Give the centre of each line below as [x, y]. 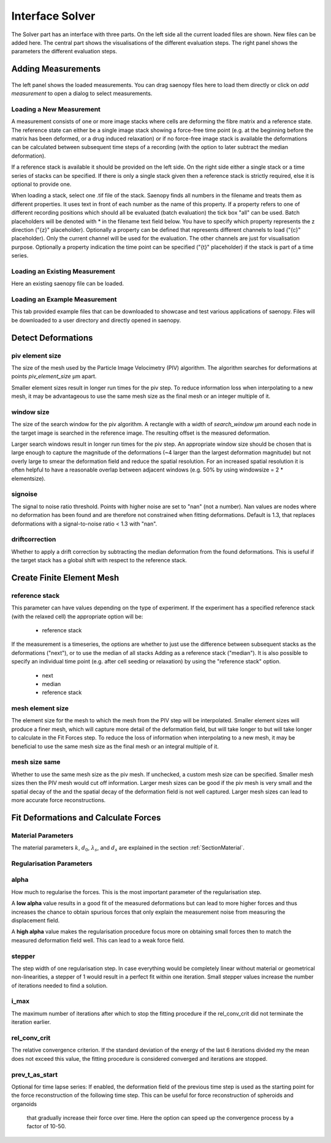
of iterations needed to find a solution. [59, 985]
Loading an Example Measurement [64, 299]
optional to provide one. [41, 184]
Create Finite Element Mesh [65, 577]
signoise [25, 494]
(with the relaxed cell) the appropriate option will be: [77, 616]
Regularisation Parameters [52, 863]
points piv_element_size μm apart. [54, 377]
